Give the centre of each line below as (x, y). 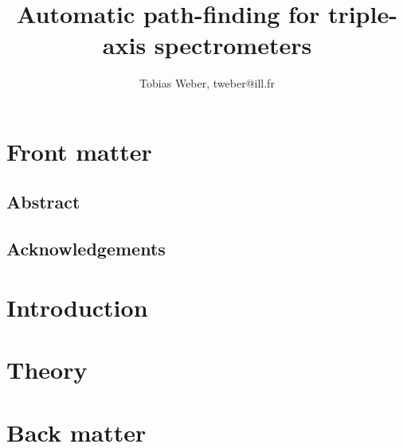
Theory (47, 370)
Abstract (43, 202)
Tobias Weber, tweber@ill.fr (207, 83)
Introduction (77, 307)
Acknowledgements (86, 249)
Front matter (79, 151)
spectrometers (233, 45)
